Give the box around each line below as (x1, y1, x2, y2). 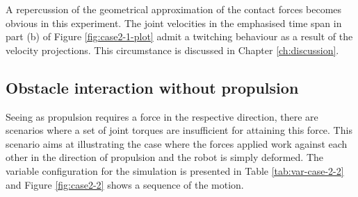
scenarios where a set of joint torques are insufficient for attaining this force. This (6, 123, 352, 137)
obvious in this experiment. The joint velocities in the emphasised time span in (6, 15, 342, 30)
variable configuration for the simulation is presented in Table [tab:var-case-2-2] (6, 163, 344, 178)
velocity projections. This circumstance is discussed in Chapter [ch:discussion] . (6, 42, 339, 57)
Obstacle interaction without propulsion (6, 76, 299, 98)
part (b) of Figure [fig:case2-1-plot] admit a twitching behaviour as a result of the (6, 29, 353, 44)
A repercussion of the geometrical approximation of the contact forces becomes (6, 2, 342, 16)
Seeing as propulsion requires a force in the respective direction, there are (6, 109, 318, 123)
